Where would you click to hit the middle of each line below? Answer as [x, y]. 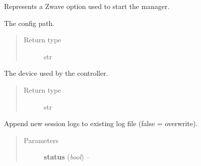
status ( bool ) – [67, 157]
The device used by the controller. [56, 73]
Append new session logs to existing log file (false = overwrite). [101, 123]
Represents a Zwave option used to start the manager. [87, 6]
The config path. [29, 23]
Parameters [41, 140]
